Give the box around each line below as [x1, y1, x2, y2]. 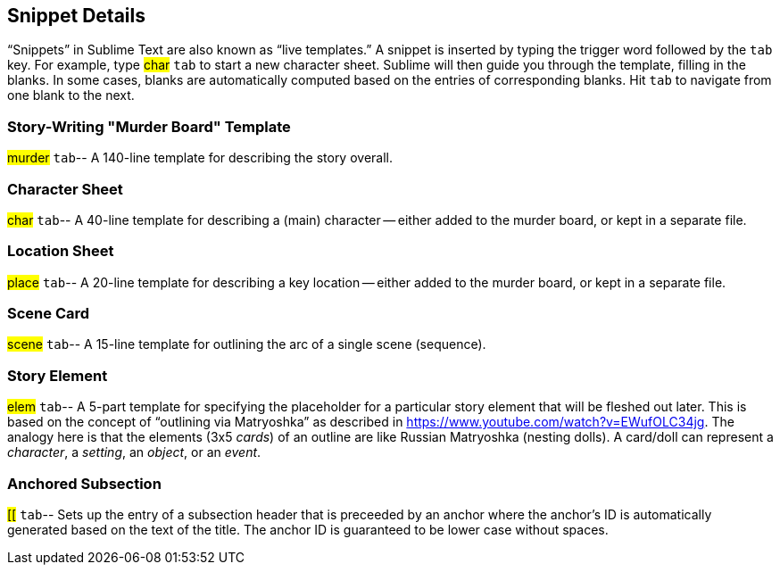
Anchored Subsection [7, 474, 162, 493]
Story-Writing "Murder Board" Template [7, 117, 291, 136]
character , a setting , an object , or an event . [7, 444, 261, 460]
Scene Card [7, 304, 90, 323]
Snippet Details [7, 4, 145, 27]
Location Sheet [7, 242, 114, 261]
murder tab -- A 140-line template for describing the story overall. [7, 150, 393, 166]
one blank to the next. [7, 87, 135, 104]
